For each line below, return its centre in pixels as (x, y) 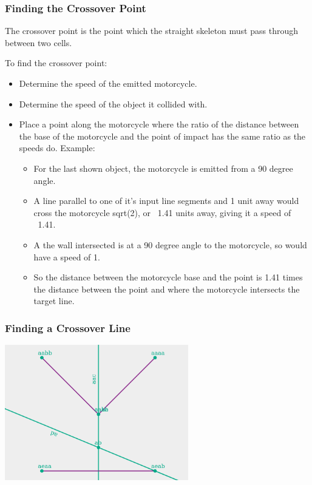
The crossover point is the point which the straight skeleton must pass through (151, 31)
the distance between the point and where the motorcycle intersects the (167, 289)
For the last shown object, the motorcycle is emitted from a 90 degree (163, 168)
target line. (54, 301)
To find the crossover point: (56, 63)
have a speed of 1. (67, 256)
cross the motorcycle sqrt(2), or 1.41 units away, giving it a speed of (162, 212)
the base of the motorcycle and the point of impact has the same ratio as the (162, 136)
